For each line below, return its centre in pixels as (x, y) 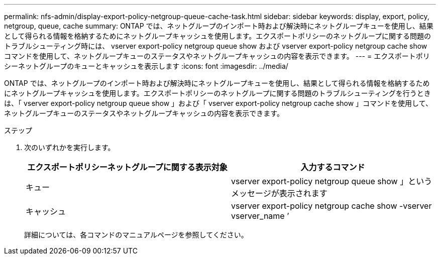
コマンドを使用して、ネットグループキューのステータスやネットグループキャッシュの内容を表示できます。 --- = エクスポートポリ (217, 56)
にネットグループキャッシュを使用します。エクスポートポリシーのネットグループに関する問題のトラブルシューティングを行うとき (217, 93)
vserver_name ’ (260, 216)
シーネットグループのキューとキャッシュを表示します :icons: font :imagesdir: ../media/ (146, 66)
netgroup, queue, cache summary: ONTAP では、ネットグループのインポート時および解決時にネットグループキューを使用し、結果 (219, 26)
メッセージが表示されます (279, 193)
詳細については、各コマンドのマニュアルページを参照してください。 (136, 235)
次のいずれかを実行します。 (70, 147)
